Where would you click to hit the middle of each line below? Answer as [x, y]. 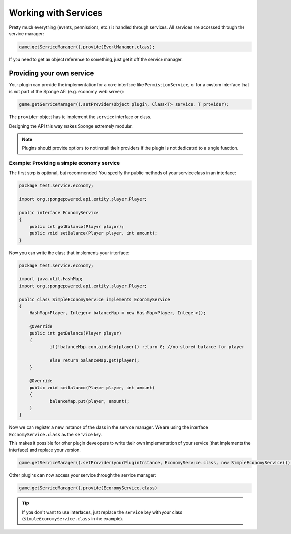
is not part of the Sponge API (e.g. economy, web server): [67, 92]
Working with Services [56, 13]
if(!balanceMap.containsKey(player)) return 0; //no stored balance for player [147, 347]
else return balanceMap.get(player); [95, 361]
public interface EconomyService [59, 213]
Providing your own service [51, 73]
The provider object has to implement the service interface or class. [80, 117]
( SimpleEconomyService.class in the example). [73, 519]
